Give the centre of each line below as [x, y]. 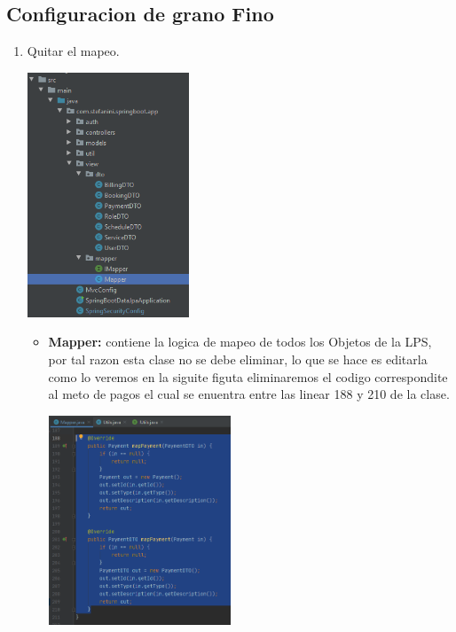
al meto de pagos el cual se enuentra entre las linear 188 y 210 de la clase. [249, 394]
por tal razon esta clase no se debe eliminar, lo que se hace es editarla [238, 359]
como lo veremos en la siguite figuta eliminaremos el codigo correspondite [248, 376]
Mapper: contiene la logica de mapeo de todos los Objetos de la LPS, [240, 342]
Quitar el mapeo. [73, 51]
